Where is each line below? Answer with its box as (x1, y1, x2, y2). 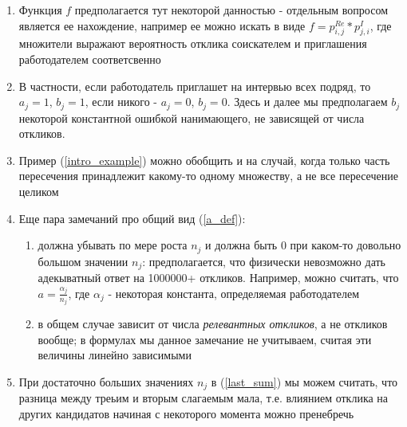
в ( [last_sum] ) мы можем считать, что (211, 373, 398, 390)
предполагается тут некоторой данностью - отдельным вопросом (74, 2, 388, 18)
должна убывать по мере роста (38, 237, 188, 253)
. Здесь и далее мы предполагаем (227, 93, 388, 110)
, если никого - (85, 93, 158, 110)
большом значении (38, 253, 128, 269)
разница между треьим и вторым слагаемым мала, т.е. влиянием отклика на (18, 390, 389, 406)
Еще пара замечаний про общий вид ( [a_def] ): (18, 210, 246, 226)
